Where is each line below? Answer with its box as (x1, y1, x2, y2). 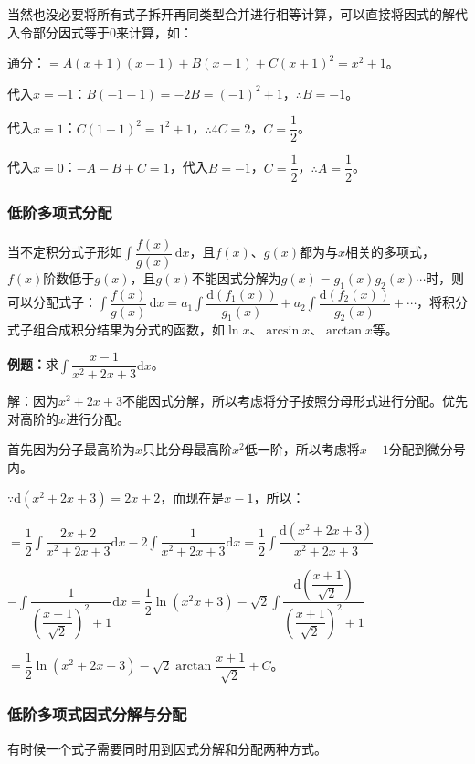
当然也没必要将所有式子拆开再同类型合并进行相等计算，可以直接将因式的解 (7, 5, 455, 23)
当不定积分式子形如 (7, 242, 122, 261)
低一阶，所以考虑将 (244, 440, 360, 459)
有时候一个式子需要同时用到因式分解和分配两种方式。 (7, 738, 327, 758)
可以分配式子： (7, 292, 97, 312)
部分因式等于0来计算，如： (32, 22, 193, 41)
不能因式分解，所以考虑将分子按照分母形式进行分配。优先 (121, 391, 468, 410)
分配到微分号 (388, 440, 466, 459)
